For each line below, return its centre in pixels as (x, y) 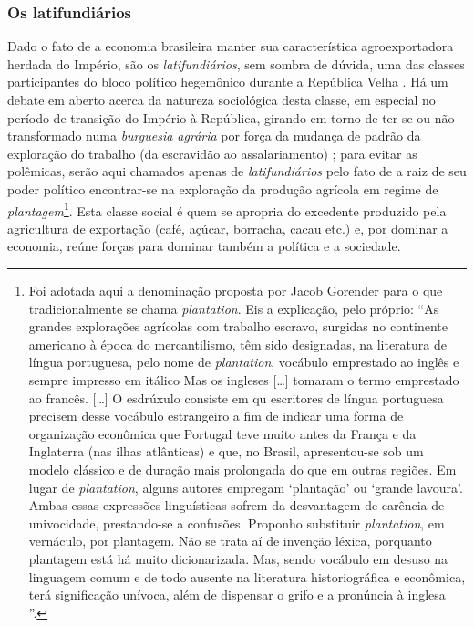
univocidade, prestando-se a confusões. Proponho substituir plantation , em (237, 522)
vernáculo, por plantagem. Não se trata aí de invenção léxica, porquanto (230, 541)
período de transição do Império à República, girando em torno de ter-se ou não (231, 117)
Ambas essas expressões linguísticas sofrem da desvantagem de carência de (237, 505)
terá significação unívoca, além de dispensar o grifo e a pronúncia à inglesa (237, 595)
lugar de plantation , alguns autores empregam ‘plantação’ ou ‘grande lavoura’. (246, 487)
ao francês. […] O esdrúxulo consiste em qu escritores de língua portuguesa (236, 397)
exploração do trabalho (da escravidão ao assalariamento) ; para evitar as (212, 153)
